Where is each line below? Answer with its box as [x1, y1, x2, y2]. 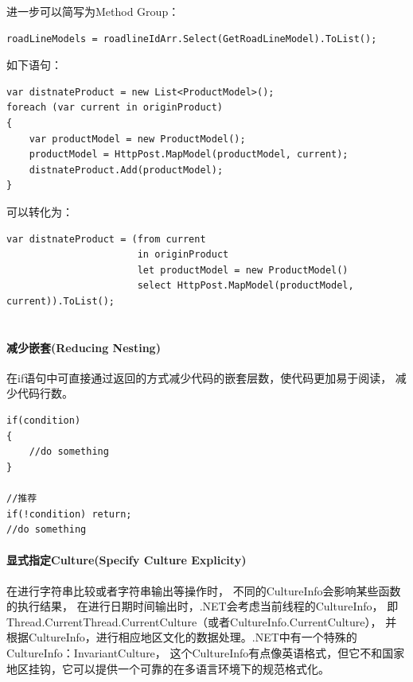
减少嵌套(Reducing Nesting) [6, 339, 161, 355]
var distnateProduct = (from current [6, 233, 206, 245]
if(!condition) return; [6, 508, 132, 520]
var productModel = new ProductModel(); [29, 133, 246, 145]
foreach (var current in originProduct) [6, 102, 224, 114]
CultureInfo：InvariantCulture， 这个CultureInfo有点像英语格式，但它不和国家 [6, 645, 405, 661]
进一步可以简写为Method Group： [6, 3, 180, 19]
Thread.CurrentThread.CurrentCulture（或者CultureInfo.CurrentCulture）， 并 [6, 613, 397, 630]
